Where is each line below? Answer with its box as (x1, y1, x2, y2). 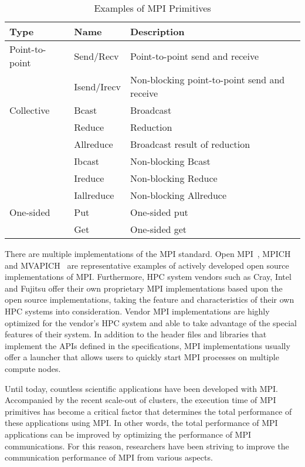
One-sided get (130, 222, 187, 236)
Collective (9, 103, 50, 117)
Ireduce (74, 171, 104, 185)
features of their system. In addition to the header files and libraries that (5, 328, 267, 340)
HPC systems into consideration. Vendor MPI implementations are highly (5, 304, 270, 317)
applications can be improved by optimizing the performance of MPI (5, 428, 252, 440)
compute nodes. (5, 362, 61, 374)
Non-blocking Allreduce (130, 188, 227, 202)
